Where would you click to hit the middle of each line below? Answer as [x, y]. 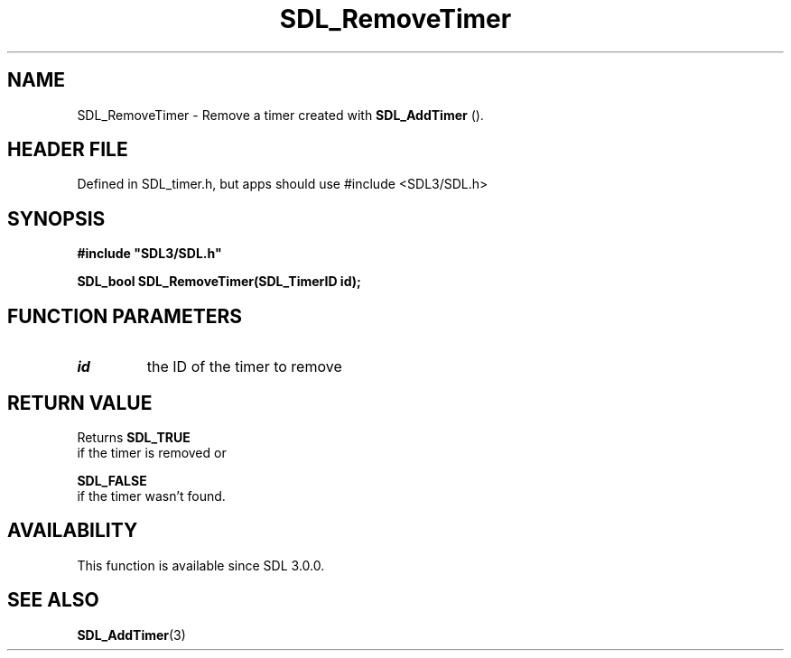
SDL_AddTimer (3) [131, 635]
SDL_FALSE [112, 480]
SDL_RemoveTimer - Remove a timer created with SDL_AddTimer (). [280, 115]
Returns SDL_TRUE [134, 437]
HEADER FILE [68, 150]
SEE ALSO [53, 600]
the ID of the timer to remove [244, 367]
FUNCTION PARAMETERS [125, 316]
